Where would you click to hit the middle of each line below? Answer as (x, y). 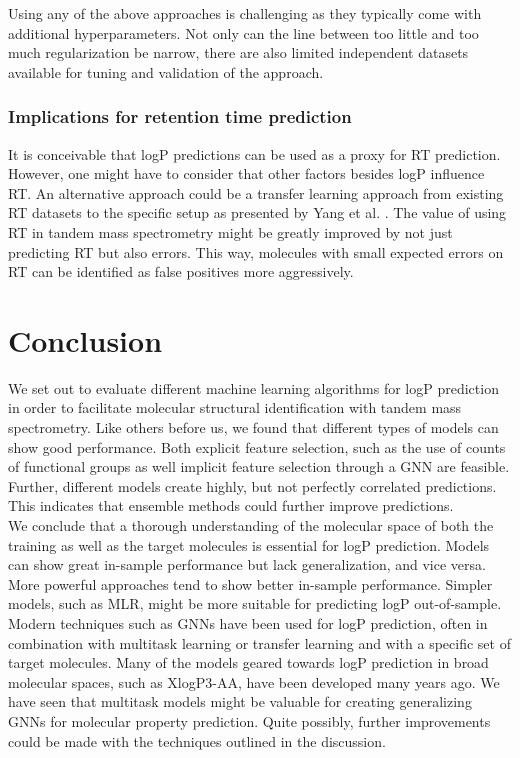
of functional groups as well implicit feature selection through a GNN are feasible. (259, 466)
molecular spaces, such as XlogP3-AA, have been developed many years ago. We (254, 681)
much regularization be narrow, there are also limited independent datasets (238, 52)
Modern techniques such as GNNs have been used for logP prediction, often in (248, 623)
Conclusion (85, 339)
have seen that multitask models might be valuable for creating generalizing (240, 701)
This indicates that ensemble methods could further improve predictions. (231, 505)
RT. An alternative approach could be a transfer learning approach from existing (256, 192)
